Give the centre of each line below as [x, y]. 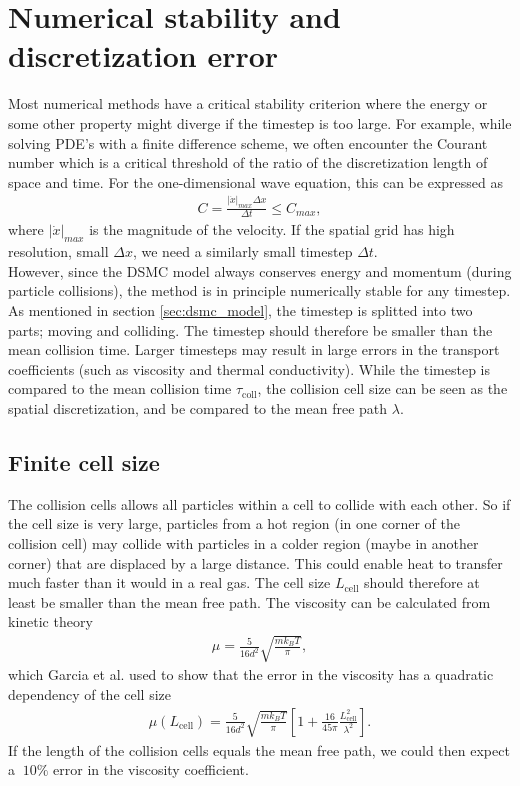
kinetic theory [50, 621]
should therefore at [422, 582]
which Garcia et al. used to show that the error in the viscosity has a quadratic [251, 674]
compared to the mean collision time [120, 388]
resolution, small [58, 251]
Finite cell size [84, 461]
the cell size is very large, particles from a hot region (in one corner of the [234, 523]
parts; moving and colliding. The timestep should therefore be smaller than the [250, 329]
